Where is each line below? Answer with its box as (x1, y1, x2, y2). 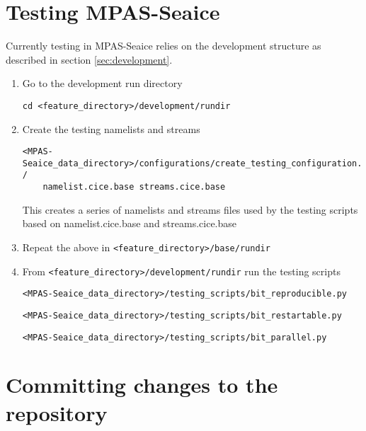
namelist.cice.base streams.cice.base (42, 182, 226, 192)
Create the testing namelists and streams (22, 121, 200, 136)
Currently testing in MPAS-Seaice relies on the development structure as (6, 38, 321, 53)
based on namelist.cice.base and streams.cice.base (22, 216, 237, 231)
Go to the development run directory (22, 76, 183, 91)
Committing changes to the (6, 370, 278, 399)
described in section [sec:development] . (6, 52, 173, 67)
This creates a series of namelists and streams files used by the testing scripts (22, 202, 358, 217)
